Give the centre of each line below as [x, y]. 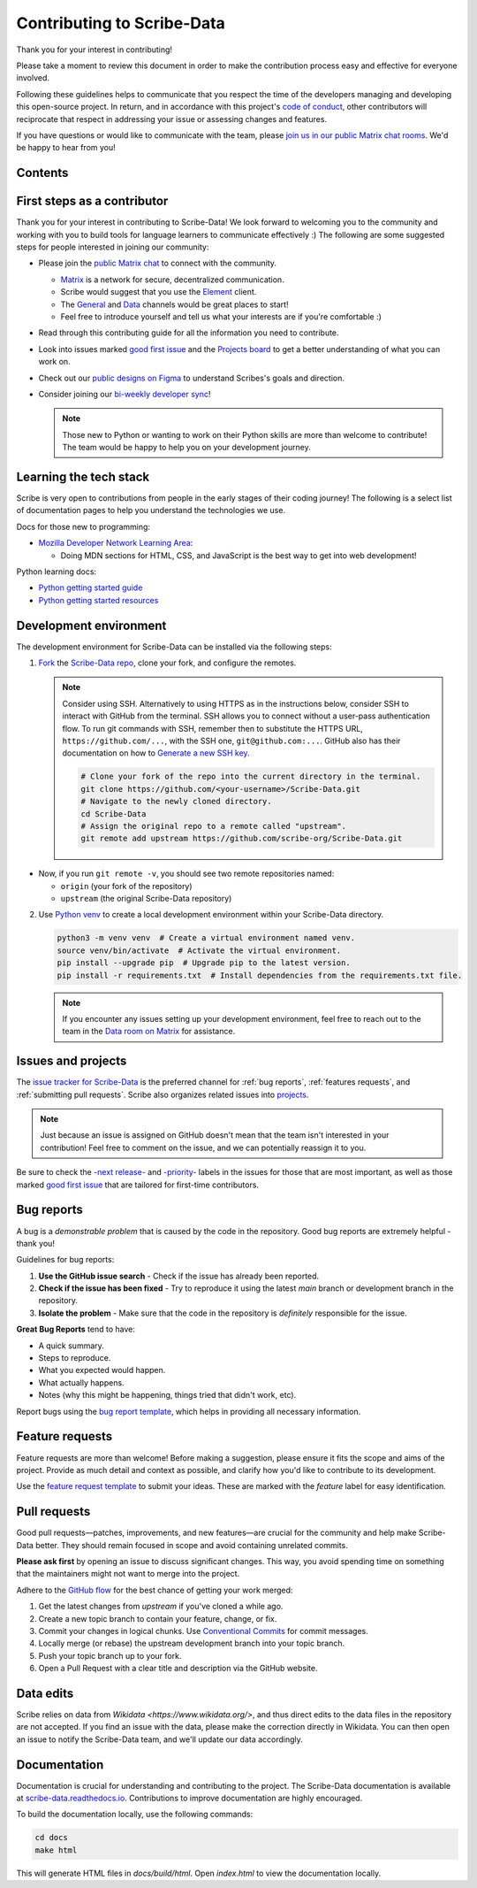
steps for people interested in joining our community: [113, 247]
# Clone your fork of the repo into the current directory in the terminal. [251, 777]
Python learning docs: [57, 572]
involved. [33, 78]
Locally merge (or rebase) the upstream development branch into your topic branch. [191, 1643]
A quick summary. [72, 1346]
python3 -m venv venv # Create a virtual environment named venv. [206, 938]
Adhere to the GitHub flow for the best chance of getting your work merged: [155, 1590]
